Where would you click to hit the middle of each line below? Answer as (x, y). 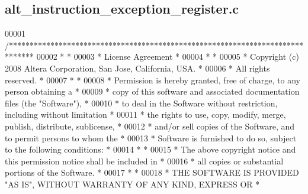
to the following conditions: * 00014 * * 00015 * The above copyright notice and (150, 149)
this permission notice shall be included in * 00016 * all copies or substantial (144, 161)
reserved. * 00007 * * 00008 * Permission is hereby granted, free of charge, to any (153, 80)
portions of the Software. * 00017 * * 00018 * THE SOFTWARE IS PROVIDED (152, 172)
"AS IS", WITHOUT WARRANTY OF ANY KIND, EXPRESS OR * (132, 184)
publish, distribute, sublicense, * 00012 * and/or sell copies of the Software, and (150, 126)
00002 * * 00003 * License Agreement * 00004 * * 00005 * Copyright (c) (168, 56)
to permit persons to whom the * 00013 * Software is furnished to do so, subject (151, 138)
